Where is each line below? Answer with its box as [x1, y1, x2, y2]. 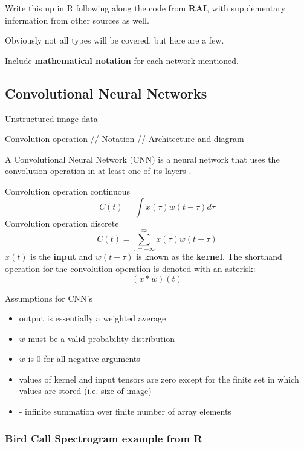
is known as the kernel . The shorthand [136, 250, 282, 263]
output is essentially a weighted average [19, 312, 166, 325]
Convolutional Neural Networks [5, 83, 207, 102]
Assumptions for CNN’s [5, 291, 93, 304]
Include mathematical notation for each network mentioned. [5, 54, 239, 66]
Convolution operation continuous [5, 184, 131, 197]
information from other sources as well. [5, 13, 149, 26]
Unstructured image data [5, 112, 98, 124]
